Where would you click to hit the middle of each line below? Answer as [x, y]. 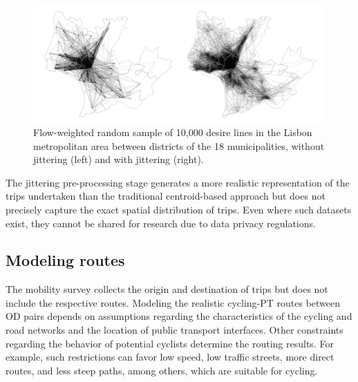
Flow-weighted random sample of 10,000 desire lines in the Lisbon [173, 132]
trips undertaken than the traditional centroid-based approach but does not [166, 196]
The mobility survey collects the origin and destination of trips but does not [167, 289]
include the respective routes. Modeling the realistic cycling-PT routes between [173, 302]
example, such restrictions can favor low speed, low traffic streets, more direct [170, 357]
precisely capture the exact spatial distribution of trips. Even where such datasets [179, 209]
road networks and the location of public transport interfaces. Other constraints [175, 330]
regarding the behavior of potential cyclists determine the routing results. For [170, 343]
